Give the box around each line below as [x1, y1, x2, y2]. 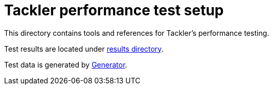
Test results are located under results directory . [4, 44, 164, 53]
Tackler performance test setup [4, 2, 224, 19]
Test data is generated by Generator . [4, 60, 127, 69]
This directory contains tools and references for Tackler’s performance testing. [4, 28, 269, 37]
